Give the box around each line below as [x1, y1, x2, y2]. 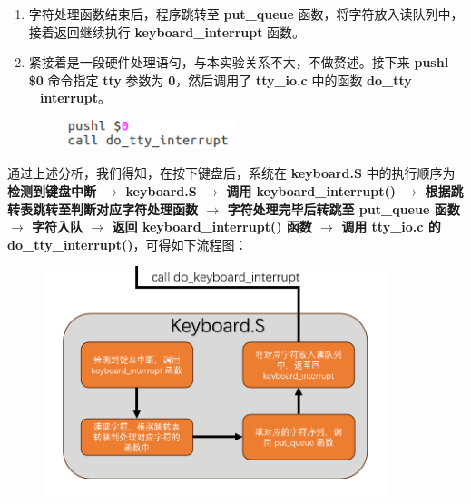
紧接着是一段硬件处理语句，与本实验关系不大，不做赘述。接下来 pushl [28, 53, 449, 72]
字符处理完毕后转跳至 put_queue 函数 [227, 199, 460, 218]
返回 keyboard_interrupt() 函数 [112, 217, 312, 236]
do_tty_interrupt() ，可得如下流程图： [7, 234, 248, 253]
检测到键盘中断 [7, 182, 96, 201]
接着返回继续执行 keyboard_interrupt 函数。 [28, 22, 306, 41]
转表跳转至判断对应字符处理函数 [7, 199, 198, 218]
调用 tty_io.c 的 [341, 217, 441, 236]
